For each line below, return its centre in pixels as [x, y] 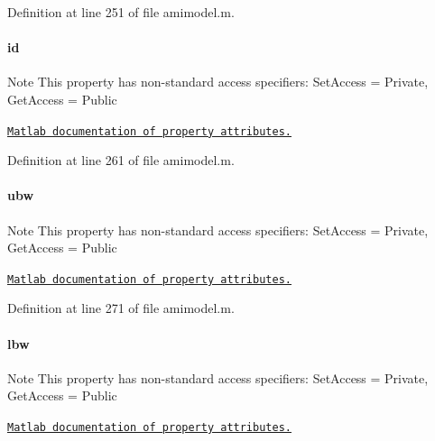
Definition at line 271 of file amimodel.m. [121, 308]
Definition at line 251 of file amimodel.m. [121, 12]
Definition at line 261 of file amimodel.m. [121, 160]
